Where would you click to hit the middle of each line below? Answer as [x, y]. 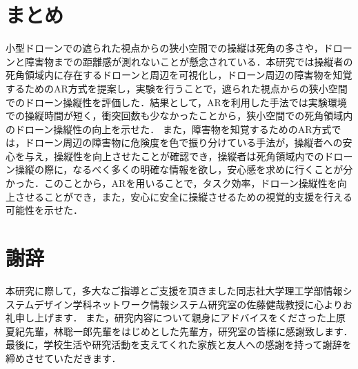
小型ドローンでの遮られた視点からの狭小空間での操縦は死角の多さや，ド [169, 48]
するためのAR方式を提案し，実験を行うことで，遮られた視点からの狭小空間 [177, 88]
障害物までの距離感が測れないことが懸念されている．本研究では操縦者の [189, 61]
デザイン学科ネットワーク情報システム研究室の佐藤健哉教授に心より [188, 304]
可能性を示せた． [44, 210]
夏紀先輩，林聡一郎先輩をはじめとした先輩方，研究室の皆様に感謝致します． [179, 331]
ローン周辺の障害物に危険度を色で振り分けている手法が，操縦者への [188, 142]
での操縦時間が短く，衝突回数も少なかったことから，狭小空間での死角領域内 [179, 116]
